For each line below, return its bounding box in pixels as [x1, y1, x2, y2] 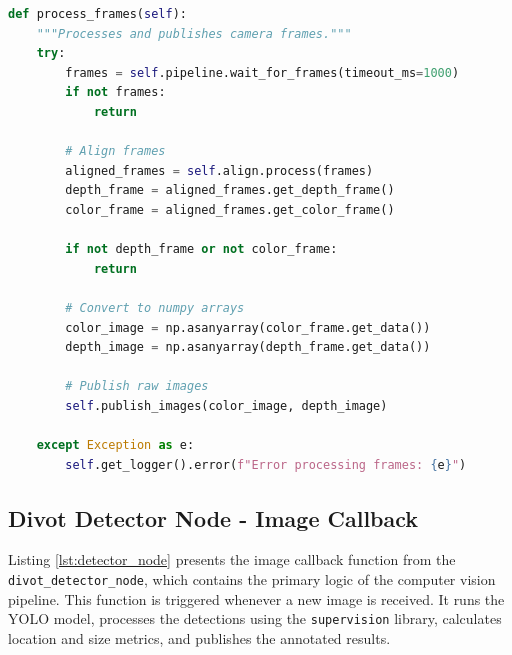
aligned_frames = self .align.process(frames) [65, 163, 374, 178]
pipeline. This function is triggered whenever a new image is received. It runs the [8, 588, 505, 609]
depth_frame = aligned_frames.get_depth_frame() [65, 183, 395, 198]
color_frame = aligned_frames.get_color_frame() [65, 202, 395, 217]
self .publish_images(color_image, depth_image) [65, 398, 388, 413]
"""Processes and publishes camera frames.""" [36, 26, 352, 41]
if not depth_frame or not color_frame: [65, 242, 338, 257]
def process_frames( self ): [8, 7, 187, 21]
